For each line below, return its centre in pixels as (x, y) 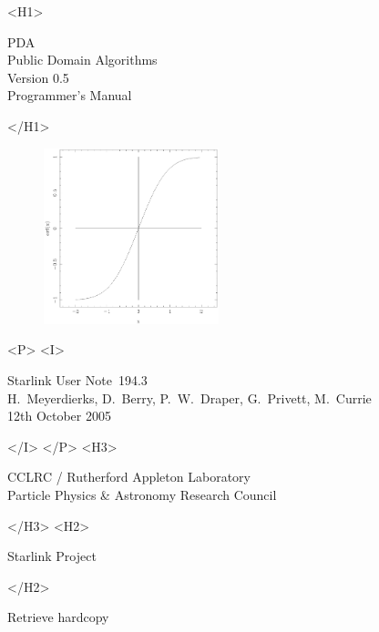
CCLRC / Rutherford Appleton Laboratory (129, 477)
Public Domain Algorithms (82, 60)
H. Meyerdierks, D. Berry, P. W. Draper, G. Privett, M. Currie (189, 398)
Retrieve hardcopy (58, 617)
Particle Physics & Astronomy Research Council (142, 495)
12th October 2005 (59, 416)
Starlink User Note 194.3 (77, 380)
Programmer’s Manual (70, 95)
